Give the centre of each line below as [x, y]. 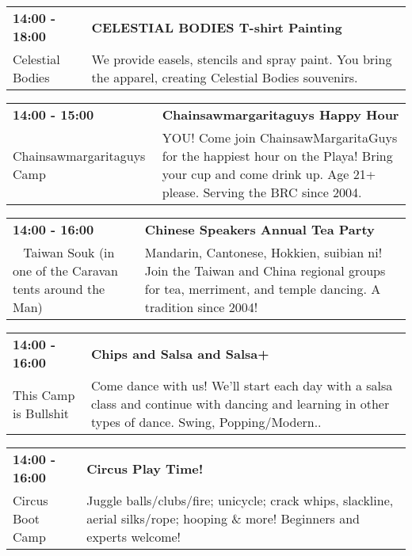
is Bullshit [41, 413]
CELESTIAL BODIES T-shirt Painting [217, 27]
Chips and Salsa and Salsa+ [180, 353]
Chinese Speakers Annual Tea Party [259, 229]
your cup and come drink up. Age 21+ [269, 174]
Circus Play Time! [145, 468]
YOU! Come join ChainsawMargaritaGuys [280, 137]
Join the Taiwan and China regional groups [265, 270]
